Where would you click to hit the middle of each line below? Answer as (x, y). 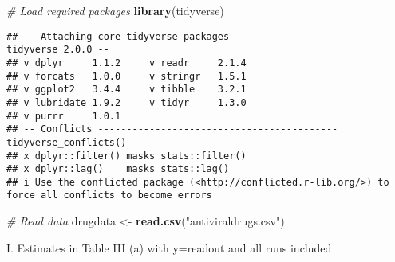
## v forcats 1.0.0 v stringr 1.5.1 (126, 76)
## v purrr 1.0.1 (64, 116)
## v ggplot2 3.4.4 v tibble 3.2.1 (126, 90)
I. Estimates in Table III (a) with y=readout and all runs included (169, 247)
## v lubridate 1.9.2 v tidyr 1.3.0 (126, 102)
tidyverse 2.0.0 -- (58, 50)
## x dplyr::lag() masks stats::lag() (118, 169)
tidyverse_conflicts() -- (75, 142)
